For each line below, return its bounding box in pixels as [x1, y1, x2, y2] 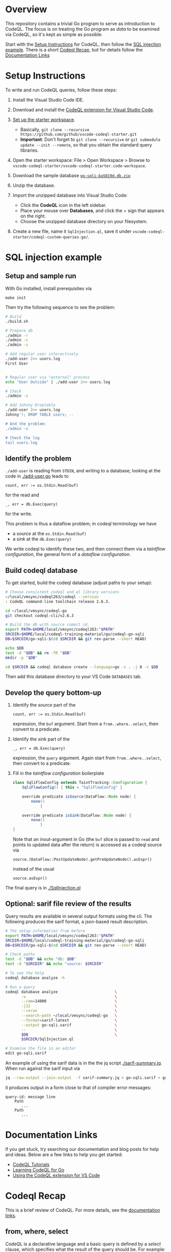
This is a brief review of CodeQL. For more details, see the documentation [5, 1207, 160, 1213]
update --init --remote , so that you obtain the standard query [20, 141, 152, 148]
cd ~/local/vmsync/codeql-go [5, 608, 67, 613]
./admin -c [5, 338, 28, 343]
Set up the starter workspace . [12, 116, 75, 123]
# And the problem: [5, 421, 47, 426]
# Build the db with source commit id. [5, 622, 90, 628]
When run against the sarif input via [5, 1066, 80, 1071]
